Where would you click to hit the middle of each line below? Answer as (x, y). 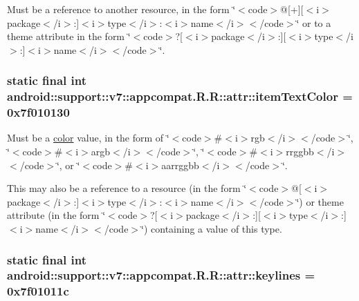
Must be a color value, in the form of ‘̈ (88, 138)
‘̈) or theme (320, 201)
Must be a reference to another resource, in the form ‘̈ (121, 9)
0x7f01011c (38, 291)
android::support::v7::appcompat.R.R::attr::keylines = (161, 275)
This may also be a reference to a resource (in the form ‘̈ (127, 188)
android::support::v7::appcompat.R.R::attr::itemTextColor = (180, 96)
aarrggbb (180, 165)
